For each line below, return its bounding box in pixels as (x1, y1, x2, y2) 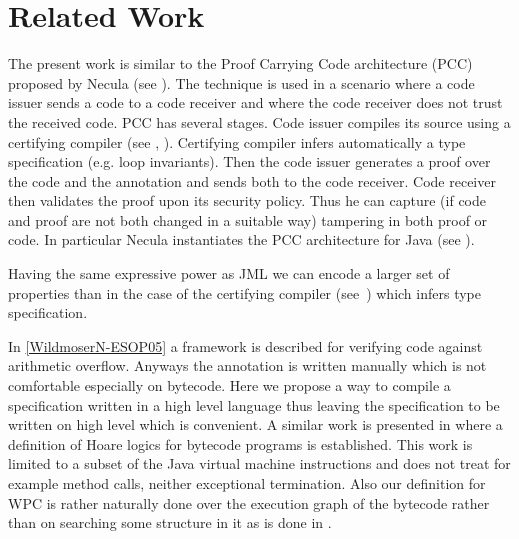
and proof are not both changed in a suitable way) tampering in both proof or (8, 209, 488, 230)
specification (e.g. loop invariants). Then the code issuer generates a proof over (8, 151, 491, 172)
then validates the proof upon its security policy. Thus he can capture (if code (8, 190, 487, 211)
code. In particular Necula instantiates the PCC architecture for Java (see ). (8, 229, 475, 250)
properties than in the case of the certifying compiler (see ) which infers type (8, 282, 481, 303)
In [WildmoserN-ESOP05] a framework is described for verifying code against (8, 335, 483, 356)
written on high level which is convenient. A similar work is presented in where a (8, 414, 503, 435)
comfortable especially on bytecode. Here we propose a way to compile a (8, 375, 451, 396)
